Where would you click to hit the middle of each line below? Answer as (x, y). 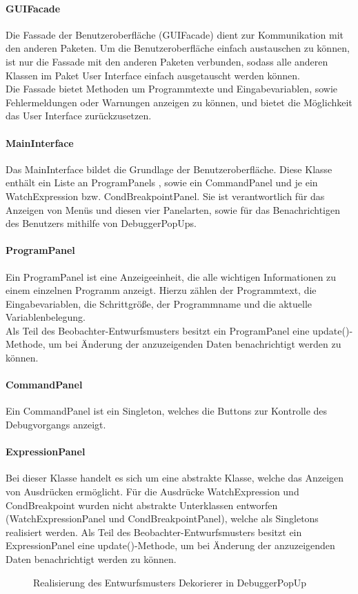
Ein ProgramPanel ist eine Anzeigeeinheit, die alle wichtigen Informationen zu (171, 276)
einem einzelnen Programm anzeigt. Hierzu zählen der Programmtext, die (161, 290)
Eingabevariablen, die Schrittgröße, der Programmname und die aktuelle (159, 303)
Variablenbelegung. (46, 317)
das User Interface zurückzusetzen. (79, 116)
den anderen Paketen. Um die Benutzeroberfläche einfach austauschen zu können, (178, 48)
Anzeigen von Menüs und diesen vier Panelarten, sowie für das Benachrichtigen (173, 209)
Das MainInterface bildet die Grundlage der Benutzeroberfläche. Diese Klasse (169, 169)
